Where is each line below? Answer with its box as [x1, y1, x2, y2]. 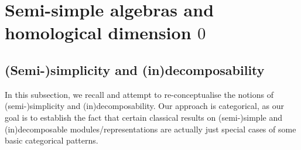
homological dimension [5, 21, 191, 45]
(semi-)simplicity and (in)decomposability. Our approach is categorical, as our [5, 100, 284, 112]
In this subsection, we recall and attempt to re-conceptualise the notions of [5, 88, 273, 100]
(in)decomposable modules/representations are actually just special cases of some [5, 122, 296, 135]
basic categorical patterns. [5, 134, 98, 146]
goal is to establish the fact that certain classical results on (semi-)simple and [5, 111, 282, 123]
